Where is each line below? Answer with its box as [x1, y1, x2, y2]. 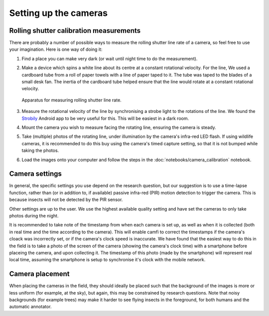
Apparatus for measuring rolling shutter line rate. [21, 97, 122, 103]
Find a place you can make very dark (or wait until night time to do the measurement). [21, 55, 198, 62]
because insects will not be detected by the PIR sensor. [9, 197, 123, 203]
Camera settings [9, 170, 62, 178]
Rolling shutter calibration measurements [9, 26, 141, 35]
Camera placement [9, 270, 70, 278]
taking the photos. [21, 147, 59, 154]
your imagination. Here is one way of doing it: [9, 46, 103, 52]
